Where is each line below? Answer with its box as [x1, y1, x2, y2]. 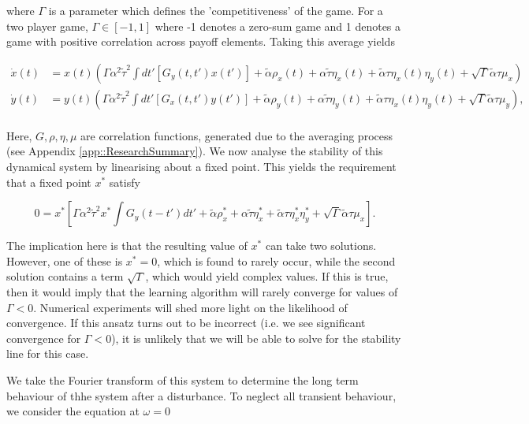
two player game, [6, 17, 88, 34]
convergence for [6, 329, 81, 346]
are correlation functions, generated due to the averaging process [80, 127, 393, 143]
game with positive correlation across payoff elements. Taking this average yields [6, 33, 395, 50]
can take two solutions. [265, 237, 377, 254]
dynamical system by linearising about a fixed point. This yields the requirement [6, 158, 397, 175]
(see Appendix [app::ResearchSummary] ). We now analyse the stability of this [6, 143, 383, 159]
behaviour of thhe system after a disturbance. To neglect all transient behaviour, [6, 387, 397, 404]
